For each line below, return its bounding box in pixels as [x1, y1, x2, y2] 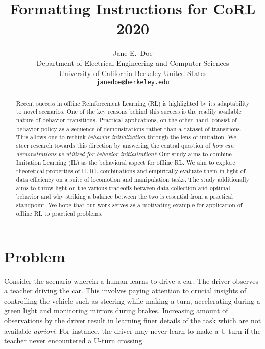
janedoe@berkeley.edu [96, 79, 170, 86]
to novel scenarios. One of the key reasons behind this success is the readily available [16, 107, 242, 116]
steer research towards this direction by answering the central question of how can [16, 141, 234, 149]
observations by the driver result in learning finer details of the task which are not [4, 315, 261, 326]
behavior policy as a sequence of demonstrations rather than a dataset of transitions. [16, 124, 242, 133]
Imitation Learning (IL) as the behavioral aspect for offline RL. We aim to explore [16, 158, 235, 167]
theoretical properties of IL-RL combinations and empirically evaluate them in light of [16, 166, 246, 175]
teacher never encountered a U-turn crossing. [4, 335, 144, 346]
